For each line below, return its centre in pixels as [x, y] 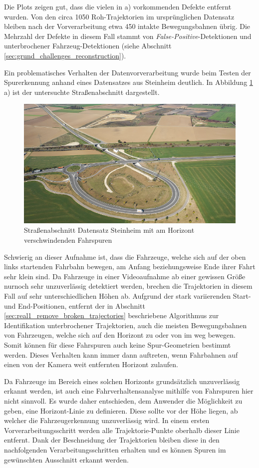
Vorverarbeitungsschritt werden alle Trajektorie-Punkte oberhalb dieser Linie [122, 430]
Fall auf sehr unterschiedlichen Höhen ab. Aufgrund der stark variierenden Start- [128, 296]
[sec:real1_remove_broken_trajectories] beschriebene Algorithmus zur [112, 315]
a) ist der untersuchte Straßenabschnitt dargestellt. [82, 92]
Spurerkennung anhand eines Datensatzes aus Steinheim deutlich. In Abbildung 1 [129, 82]
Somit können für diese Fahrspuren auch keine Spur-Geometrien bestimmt [118, 344]
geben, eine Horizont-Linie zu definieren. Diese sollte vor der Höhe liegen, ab [121, 410]
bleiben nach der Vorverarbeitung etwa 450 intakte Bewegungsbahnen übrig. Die [127, 26]
